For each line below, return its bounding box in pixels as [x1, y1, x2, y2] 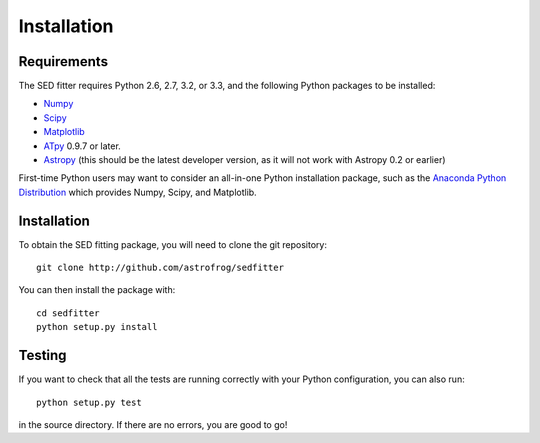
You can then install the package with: [18, 284, 176, 296]
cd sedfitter [36, 307, 100, 319]
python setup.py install [36, 321, 158, 333]
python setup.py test [36, 396, 142, 408]
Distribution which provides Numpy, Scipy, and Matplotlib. [18, 186, 257, 198]
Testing [18, 347, 67, 364]
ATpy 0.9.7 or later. [43, 140, 122, 152]
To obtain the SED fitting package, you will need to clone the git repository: [18, 238, 327, 250]
